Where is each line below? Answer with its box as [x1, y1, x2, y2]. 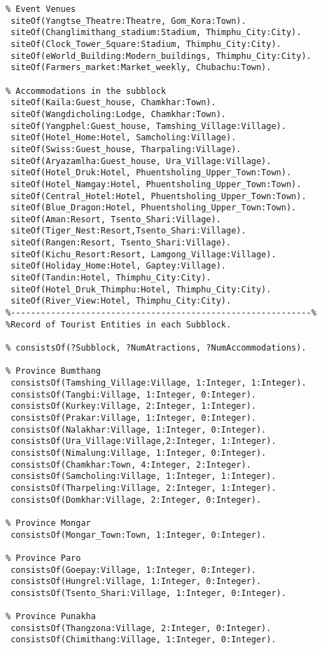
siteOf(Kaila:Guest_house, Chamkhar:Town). [10, 97, 216, 108]
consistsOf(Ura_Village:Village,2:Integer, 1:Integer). [10, 436, 276, 447]
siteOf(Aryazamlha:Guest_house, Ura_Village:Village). [10, 156, 272, 166]
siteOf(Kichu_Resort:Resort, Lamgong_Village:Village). [10, 249, 276, 259]
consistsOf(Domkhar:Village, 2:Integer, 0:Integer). [10, 494, 262, 505]
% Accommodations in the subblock [6, 86, 167, 96]
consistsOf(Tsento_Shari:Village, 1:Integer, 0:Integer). [10, 588, 286, 598]
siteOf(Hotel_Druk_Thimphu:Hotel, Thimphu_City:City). [10, 284, 272, 294]
